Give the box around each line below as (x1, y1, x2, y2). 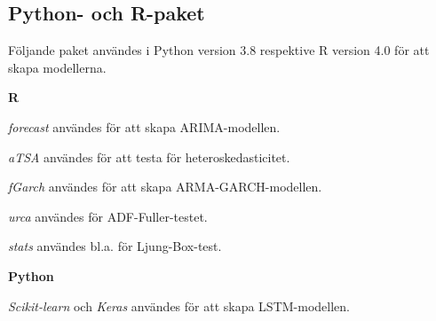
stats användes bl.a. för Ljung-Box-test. (8, 237, 222, 255)
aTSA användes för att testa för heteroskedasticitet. (8, 147, 290, 166)
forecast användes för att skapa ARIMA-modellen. (8, 117, 281, 136)
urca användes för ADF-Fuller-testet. (8, 207, 208, 225)
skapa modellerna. (8, 58, 107, 76)
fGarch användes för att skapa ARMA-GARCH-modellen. (8, 177, 322, 196)
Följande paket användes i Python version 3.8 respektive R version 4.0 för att (8, 41, 430, 59)
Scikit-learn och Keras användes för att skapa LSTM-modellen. (8, 296, 350, 315)
